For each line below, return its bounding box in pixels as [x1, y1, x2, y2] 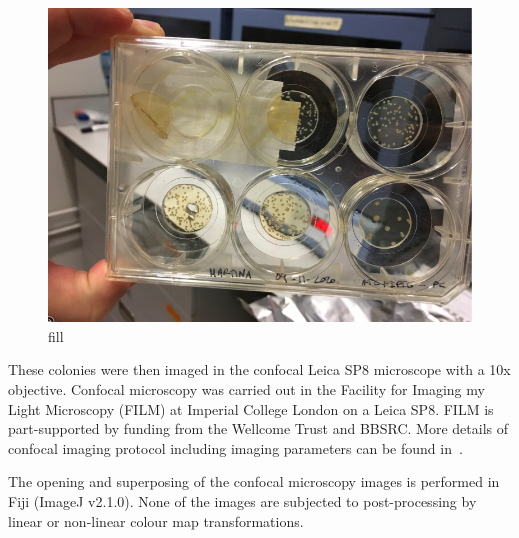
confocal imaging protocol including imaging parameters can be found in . [8, 437, 463, 458]
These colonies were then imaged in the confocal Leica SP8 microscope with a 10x [8, 359, 511, 380]
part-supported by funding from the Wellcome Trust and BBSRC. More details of [8, 418, 508, 439]
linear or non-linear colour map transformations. [8, 510, 304, 531]
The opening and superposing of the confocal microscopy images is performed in [8, 471, 500, 492]
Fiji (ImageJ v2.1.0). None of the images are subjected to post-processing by [8, 490, 477, 511]
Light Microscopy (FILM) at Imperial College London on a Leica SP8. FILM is [8, 398, 494, 419]
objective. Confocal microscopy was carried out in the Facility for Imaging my [8, 379, 485, 399]
